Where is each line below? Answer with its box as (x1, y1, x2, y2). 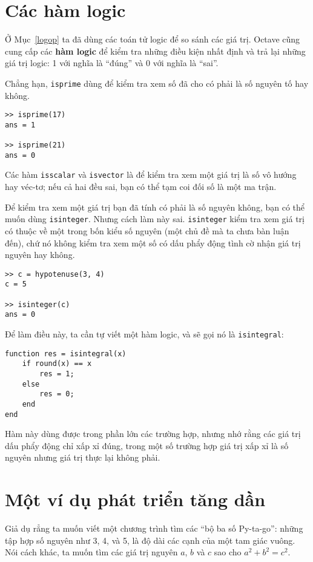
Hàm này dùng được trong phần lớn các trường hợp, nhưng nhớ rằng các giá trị (5, 427, 301, 440)
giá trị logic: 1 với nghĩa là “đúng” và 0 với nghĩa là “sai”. (5, 56, 219, 69)
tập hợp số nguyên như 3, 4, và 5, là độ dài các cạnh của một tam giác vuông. (5, 533, 295, 546)
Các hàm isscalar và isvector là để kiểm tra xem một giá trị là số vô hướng (5, 168, 297, 181)
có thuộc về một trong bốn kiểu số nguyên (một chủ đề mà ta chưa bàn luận (5, 224, 289, 237)
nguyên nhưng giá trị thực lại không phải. (5, 451, 160, 464)
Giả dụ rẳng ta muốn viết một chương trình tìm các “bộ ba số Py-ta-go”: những (5, 522, 303, 535)
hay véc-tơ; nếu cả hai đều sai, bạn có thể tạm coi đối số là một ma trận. (5, 180, 277, 193)
